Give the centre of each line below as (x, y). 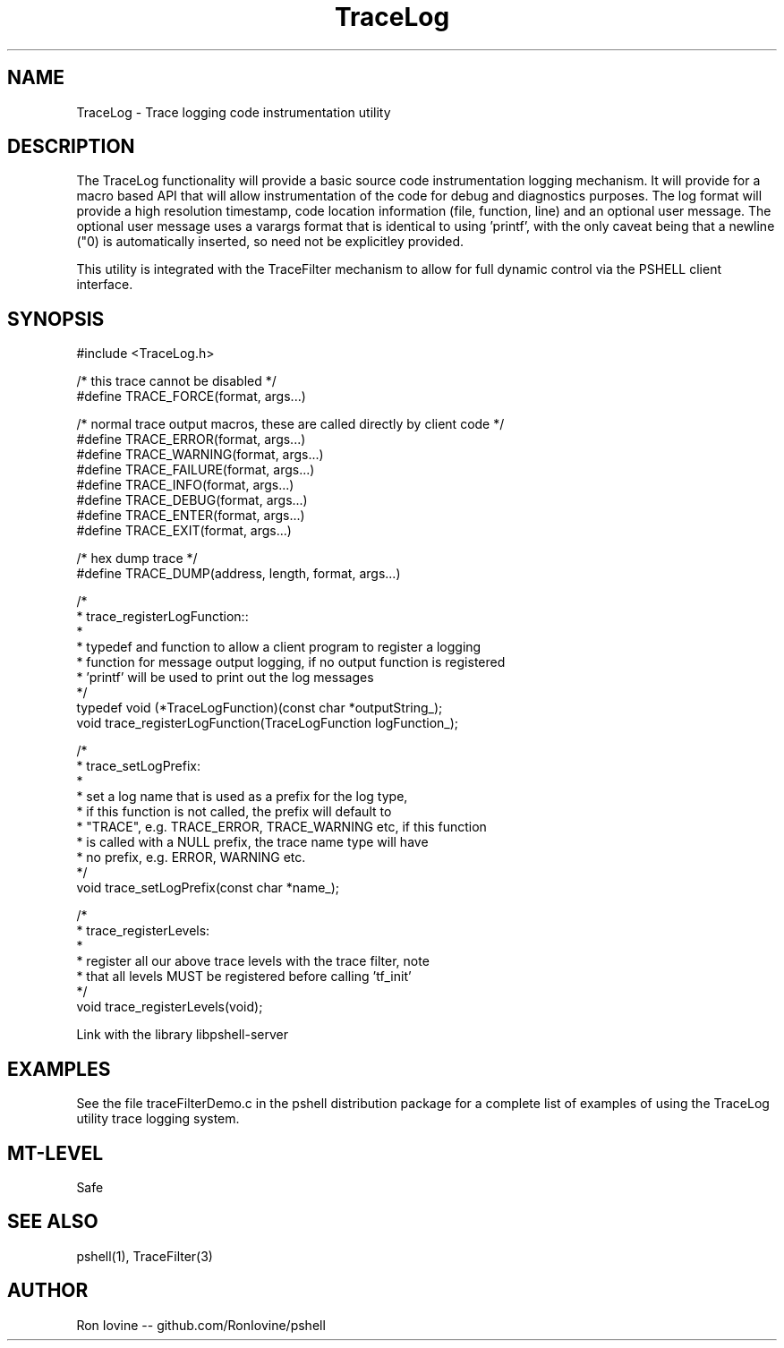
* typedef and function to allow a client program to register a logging (279, 647)
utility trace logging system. (158, 1119)
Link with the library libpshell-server (183, 1035)
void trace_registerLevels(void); (170, 1007)
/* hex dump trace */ (137, 559)
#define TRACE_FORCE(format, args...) (191, 397)
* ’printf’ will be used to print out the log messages (225, 678)
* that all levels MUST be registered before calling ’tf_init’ (244, 977)
